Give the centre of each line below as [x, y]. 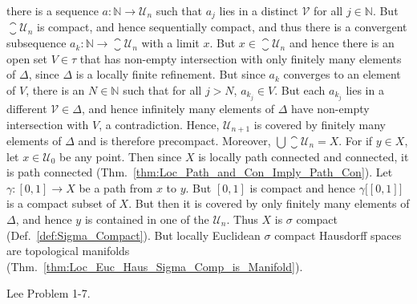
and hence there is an [342, 43]
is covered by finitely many [320, 124]
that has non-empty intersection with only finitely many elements [241, 58]
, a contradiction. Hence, [159, 124]
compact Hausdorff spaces [338, 235]
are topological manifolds [68, 251]
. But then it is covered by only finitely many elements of [269, 203]
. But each [300, 89]
